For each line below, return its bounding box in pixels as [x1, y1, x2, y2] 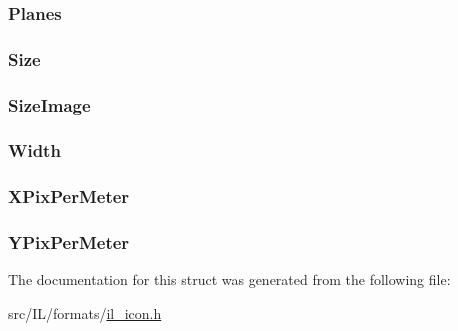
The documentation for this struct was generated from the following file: [8, 269, 451, 290]
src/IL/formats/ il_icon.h [8, 303, 162, 324]
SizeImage [8, 92, 91, 117]
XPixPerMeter [8, 184, 130, 209]
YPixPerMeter [8, 230, 130, 255]
